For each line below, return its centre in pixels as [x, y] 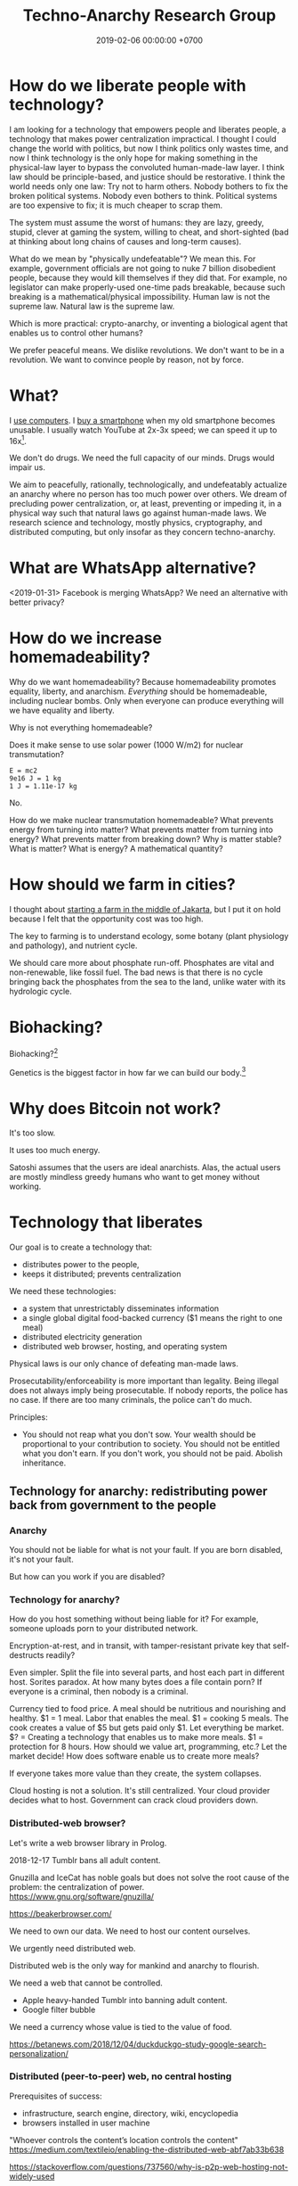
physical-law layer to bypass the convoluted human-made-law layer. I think [147, 167]
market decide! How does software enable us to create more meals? [134, 1756]
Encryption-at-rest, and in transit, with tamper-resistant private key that [140, 1646]
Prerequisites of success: [56, 2096]
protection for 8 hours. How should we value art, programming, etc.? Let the [148, 1747]
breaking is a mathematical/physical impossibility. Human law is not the [140, 296]
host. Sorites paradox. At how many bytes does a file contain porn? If [136, 1682]
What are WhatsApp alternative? [133, 568]
